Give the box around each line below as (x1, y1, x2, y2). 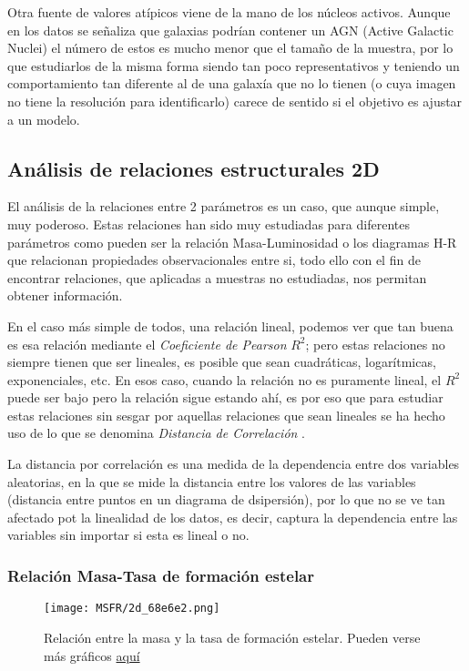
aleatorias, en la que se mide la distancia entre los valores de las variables (7, 472, 416, 491)
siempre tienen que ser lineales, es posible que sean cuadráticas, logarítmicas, (7, 352, 436, 371)
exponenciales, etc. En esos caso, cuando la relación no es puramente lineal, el (7, 370, 442, 389)
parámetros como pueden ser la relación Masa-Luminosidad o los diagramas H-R (7, 232, 457, 251)
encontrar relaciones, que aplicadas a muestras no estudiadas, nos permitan (7, 268, 427, 287)
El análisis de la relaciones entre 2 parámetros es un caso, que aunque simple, (7, 197, 440, 216)
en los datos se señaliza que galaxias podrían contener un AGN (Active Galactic (7, 20, 454, 39)
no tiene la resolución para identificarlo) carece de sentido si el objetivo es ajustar (7, 91, 463, 110)
